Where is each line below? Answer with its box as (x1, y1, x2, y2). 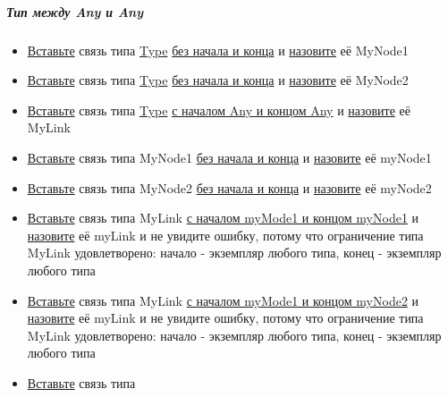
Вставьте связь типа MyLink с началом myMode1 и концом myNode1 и (27, 208, 419, 227)
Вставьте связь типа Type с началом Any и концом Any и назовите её (27, 100, 410, 119)
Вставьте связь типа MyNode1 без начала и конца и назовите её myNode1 (27, 148, 432, 166)
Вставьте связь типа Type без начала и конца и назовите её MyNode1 (27, 40, 409, 59)
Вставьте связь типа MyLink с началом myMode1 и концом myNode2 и (27, 291, 419, 309)
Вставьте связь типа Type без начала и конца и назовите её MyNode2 (27, 71, 409, 89)
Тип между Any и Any (6, 2, 144, 21)
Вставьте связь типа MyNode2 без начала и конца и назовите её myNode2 (27, 178, 432, 197)
